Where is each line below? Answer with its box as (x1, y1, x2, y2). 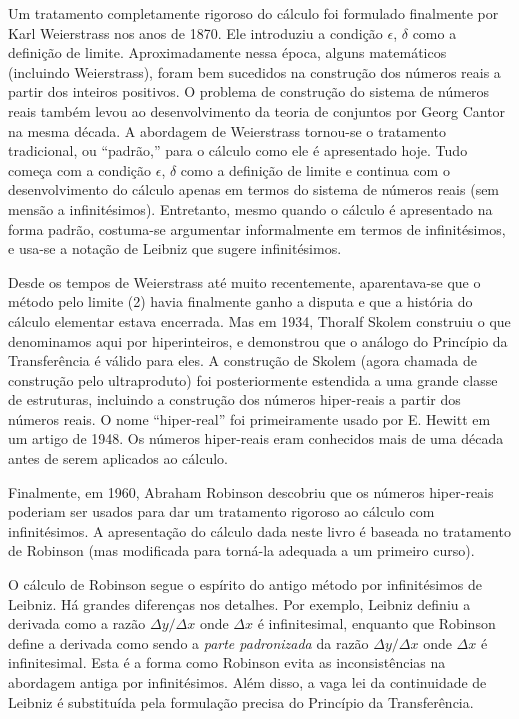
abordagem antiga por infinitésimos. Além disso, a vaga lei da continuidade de (8, 672, 487, 692)
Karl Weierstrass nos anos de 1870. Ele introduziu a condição (8, 22, 383, 43)
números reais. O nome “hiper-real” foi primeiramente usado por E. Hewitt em (8, 408, 491, 429)
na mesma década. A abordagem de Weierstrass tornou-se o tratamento (8, 120, 447, 141)
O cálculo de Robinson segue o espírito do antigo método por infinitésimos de (8, 574, 482, 595)
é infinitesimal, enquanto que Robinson (257, 613, 496, 634)
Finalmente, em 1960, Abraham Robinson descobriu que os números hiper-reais (8, 481, 494, 502)
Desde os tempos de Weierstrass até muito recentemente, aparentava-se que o (8, 271, 481, 292)
